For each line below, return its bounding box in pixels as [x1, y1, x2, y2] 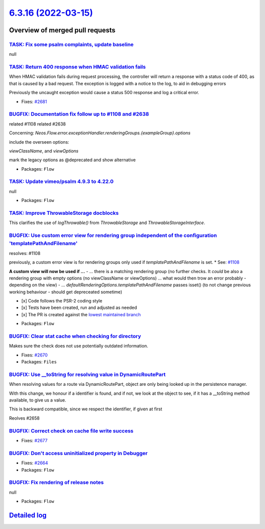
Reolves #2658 [9, 415, 40, 421]
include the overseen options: [9, 139, 70, 145]
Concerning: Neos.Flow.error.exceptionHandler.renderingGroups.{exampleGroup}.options [9, 130, 191, 136]
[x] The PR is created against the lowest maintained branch [21, 311, 141, 317]
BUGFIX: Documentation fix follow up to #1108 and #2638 [9, 111, 149, 118]
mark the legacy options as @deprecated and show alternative [9, 157, 136, 163]
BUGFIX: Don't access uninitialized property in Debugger [9, 450, 148, 456]
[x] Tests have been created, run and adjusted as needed [21, 304, 137, 311]
